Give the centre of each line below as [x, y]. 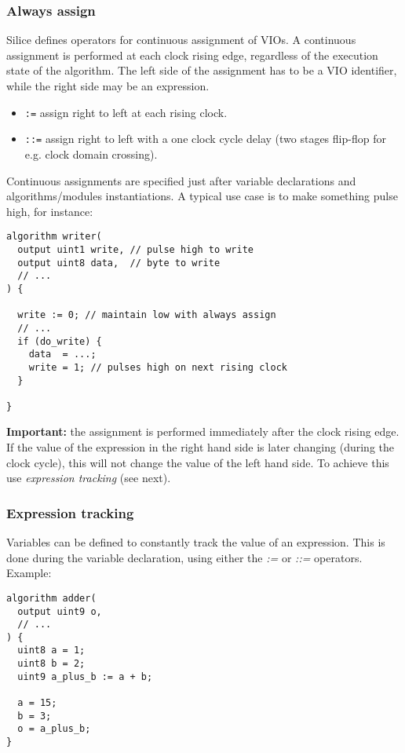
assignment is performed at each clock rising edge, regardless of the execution [192, 55]
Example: [29, 573]
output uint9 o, [60, 611]
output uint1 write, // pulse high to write [135, 249]
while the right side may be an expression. [108, 86]
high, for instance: [50, 211]
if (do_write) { [60, 341]
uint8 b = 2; [51, 664]
